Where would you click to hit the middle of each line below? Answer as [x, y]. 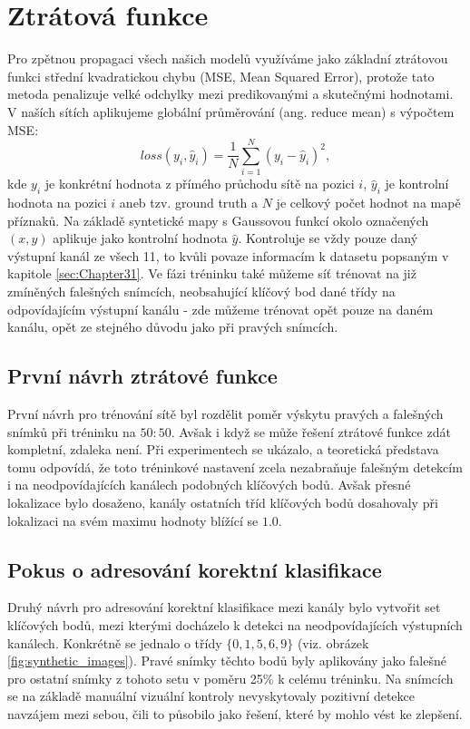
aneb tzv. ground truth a [189, 203]
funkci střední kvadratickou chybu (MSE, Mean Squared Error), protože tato [221, 76]
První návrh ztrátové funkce [142, 376]
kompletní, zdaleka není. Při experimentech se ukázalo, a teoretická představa [223, 449]
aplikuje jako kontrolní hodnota [140, 238]
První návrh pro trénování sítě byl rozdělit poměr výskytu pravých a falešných [225, 413]
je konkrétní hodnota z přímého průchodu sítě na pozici [200, 184]
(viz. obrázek [333, 642]
